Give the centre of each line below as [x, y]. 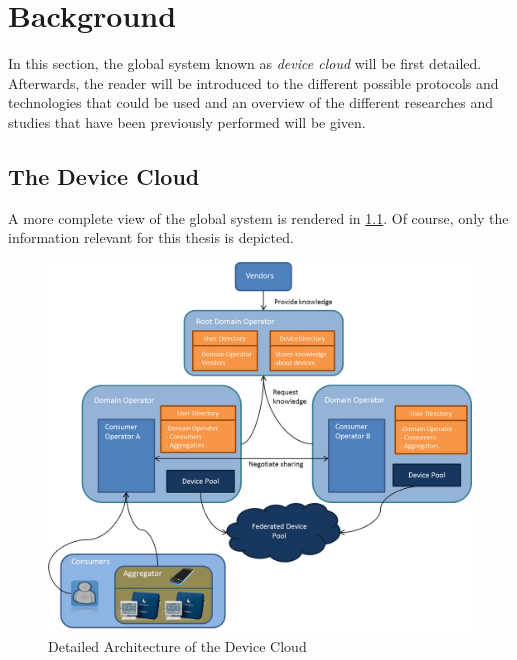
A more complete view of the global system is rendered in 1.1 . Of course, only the [258, 217]
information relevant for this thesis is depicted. [151, 237]
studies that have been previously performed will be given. [187, 121]
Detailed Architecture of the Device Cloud [177, 646]
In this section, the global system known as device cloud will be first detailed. [245, 63]
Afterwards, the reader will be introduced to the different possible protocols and [253, 82]
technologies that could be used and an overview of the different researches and [250, 102]
